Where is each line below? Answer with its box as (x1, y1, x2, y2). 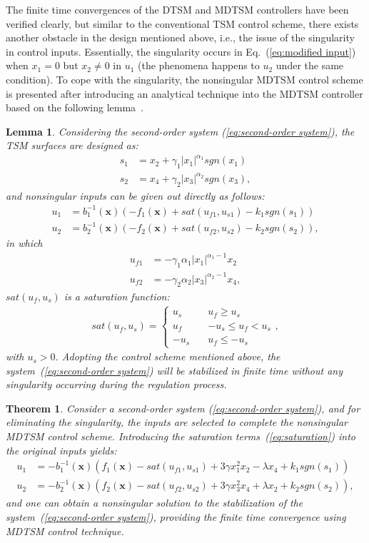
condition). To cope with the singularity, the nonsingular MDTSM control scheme (6, 71, 363, 86)
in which (6, 235, 43, 250)
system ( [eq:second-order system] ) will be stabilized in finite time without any (6, 362, 343, 377)
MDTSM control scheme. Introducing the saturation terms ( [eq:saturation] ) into (6, 429, 355, 444)
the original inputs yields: (6, 442, 117, 457)
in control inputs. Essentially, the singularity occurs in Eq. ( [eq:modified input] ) (6, 44, 356, 59)
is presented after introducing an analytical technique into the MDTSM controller (6, 86, 363, 101)
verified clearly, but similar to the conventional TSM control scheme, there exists (6, 16, 359, 31)
